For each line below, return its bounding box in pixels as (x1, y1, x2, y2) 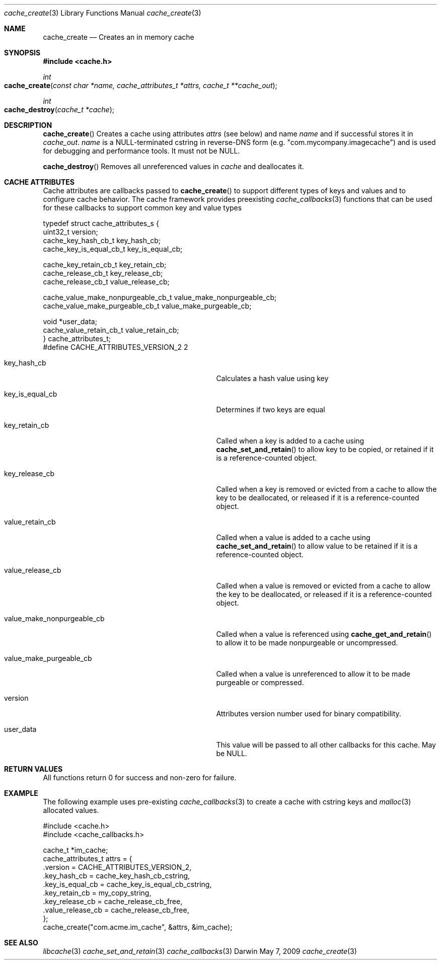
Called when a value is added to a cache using (216, 533, 371, 542)
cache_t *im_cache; (43, 846, 108, 854)
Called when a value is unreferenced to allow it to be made (216, 670, 410, 678)
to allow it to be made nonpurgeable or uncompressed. (216, 638, 398, 647)
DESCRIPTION (4, 121, 52, 129)
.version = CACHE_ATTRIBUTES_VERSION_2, (43, 863, 192, 871)
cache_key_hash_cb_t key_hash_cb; (43, 236, 161, 245)
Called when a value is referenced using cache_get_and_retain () (216, 630, 432, 638)
